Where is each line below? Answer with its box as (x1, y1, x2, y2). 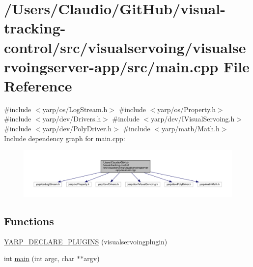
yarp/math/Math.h (162, 123, 220, 134)
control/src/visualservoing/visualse (4, 37, 246, 57)
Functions (4, 213, 54, 229)
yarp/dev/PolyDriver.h (42, 123, 112, 134)
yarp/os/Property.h (157, 104, 216, 114)
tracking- (4, 18, 66, 38)
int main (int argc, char (4, 253, 75, 263)
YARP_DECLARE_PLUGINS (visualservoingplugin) (4, 237, 168, 247)
